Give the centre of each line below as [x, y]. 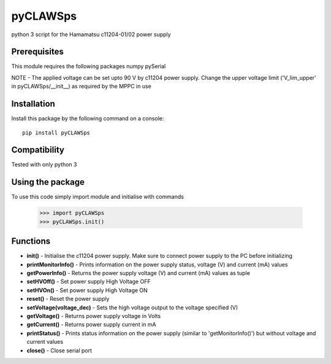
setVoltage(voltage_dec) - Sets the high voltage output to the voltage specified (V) [132, 308]
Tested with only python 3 [44, 165]
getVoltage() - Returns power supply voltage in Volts [94, 316]
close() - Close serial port [59, 350]
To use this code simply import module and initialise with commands [97, 197]
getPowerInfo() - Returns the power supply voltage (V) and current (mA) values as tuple [139, 273]
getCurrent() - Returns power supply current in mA [91, 325]
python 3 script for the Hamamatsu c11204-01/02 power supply [91, 34]
